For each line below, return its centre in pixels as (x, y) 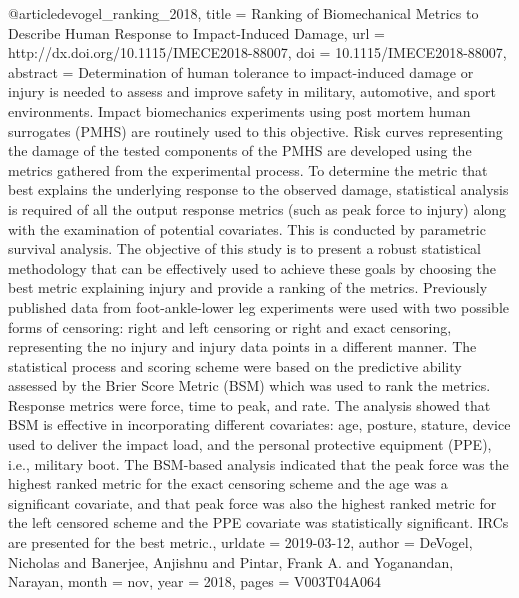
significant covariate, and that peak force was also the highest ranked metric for (252, 502)
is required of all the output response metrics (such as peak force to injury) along (257, 208)
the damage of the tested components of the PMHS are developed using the (240, 150)
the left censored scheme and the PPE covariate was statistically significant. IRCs (258, 522)
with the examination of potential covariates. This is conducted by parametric (247, 228)
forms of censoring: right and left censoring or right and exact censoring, (230, 326)
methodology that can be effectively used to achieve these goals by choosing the (252, 267)
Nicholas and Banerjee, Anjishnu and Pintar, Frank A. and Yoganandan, (231, 561)
